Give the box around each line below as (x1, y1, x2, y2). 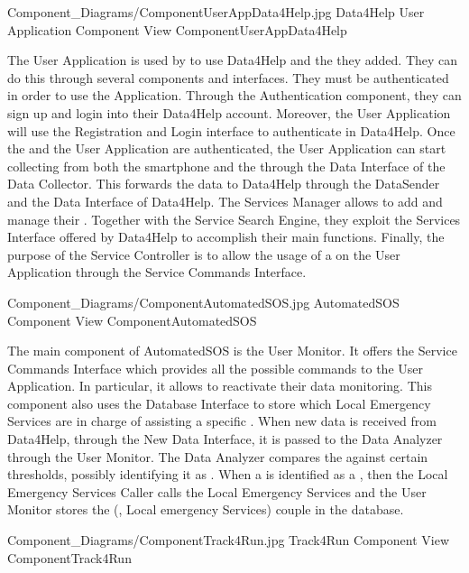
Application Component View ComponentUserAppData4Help (7, 20, 347, 39)
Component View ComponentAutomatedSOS (7, 310, 257, 329)
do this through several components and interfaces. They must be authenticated (7, 68, 449, 87)
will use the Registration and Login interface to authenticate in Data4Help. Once (7, 121, 455, 140)
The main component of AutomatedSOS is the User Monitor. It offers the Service (7, 341, 457, 360)
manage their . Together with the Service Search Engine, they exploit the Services (7, 209, 461, 228)
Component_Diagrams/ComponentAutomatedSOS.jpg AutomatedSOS (7, 292, 400, 311)
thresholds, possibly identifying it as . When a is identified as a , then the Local (7, 465, 448, 484)
